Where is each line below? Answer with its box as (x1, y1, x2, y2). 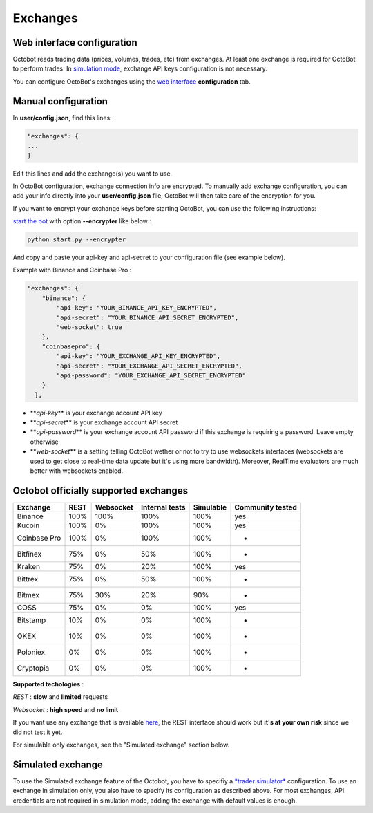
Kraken (17, 561, 41, 571)
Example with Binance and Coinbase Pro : (12, 266, 132, 274)
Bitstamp (17, 615, 46, 625)
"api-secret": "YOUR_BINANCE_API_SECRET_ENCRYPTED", (56, 313, 239, 321)
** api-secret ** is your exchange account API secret (30, 418, 178, 427)
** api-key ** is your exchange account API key (30, 409, 162, 417)
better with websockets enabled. (30, 467, 124, 475)
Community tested (234, 502, 297, 512)
